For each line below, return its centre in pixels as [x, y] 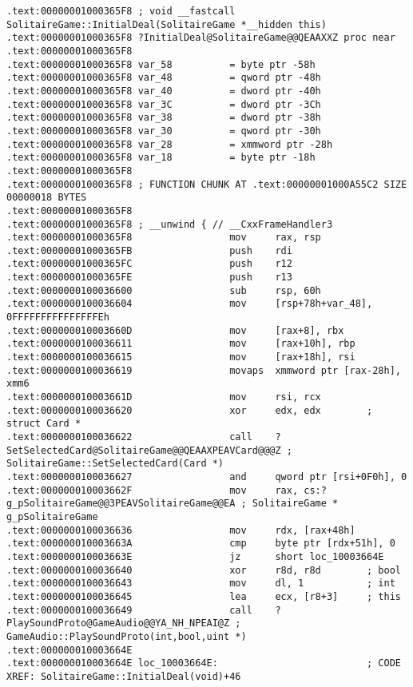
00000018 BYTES [47, 198]
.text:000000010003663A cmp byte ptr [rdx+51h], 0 [201, 544]
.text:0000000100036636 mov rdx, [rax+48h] [181, 530]
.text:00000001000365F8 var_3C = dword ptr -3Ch [164, 104]
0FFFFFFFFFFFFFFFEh [58, 318]
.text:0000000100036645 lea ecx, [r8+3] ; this [204, 596]
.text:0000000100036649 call [129, 610]
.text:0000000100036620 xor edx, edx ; [190, 410]
